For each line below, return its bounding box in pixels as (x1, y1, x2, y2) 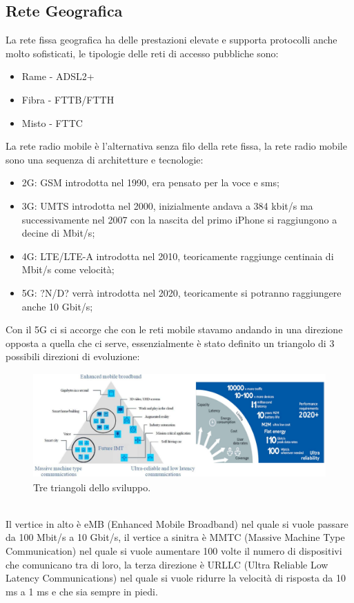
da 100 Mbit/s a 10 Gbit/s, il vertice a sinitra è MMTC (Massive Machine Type (6, 530, 345, 544)
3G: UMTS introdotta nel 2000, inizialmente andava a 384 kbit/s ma (21, 198, 313, 212)
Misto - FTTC (21, 115, 83, 130)
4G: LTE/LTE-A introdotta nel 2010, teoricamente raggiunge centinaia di (21, 248, 334, 263)
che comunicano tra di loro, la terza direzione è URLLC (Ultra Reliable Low (6, 557, 328, 571)
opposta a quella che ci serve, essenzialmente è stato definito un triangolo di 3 (6, 335, 335, 350)
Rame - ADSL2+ (21, 69, 95, 83)
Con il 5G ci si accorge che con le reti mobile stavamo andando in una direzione (6, 322, 343, 337)
